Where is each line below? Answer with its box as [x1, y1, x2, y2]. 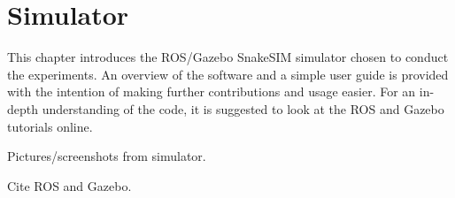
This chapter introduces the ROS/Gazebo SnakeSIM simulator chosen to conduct [7, 48, 449, 66]
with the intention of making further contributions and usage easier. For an [7, 82, 416, 101]
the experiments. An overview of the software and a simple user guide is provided [7, 65, 449, 83]
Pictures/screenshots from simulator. [7, 147, 206, 165]
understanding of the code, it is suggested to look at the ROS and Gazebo [42, 99, 444, 118]
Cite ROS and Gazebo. [7, 176, 132, 194]
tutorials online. [7, 117, 93, 135]
